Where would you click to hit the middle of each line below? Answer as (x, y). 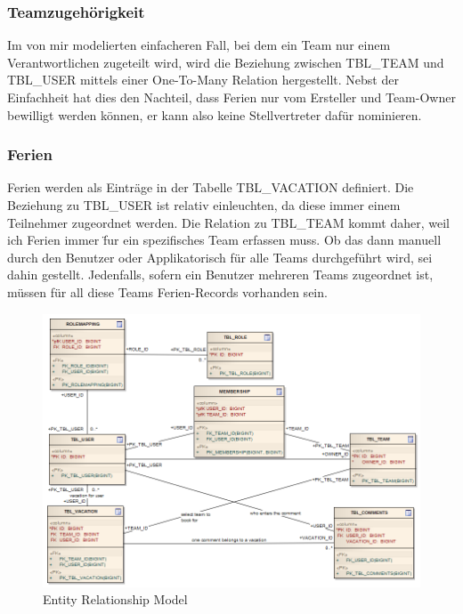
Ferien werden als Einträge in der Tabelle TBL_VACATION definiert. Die (211, 187)
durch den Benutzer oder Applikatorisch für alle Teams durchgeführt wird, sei (220, 257)
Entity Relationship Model (115, 599)
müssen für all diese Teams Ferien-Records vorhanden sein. (167, 291)
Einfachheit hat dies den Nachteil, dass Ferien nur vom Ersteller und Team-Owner (231, 97)
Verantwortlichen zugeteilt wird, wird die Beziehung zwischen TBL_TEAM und (226, 62)
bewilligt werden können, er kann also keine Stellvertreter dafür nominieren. (215, 114)
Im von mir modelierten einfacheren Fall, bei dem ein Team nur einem (199, 45)
